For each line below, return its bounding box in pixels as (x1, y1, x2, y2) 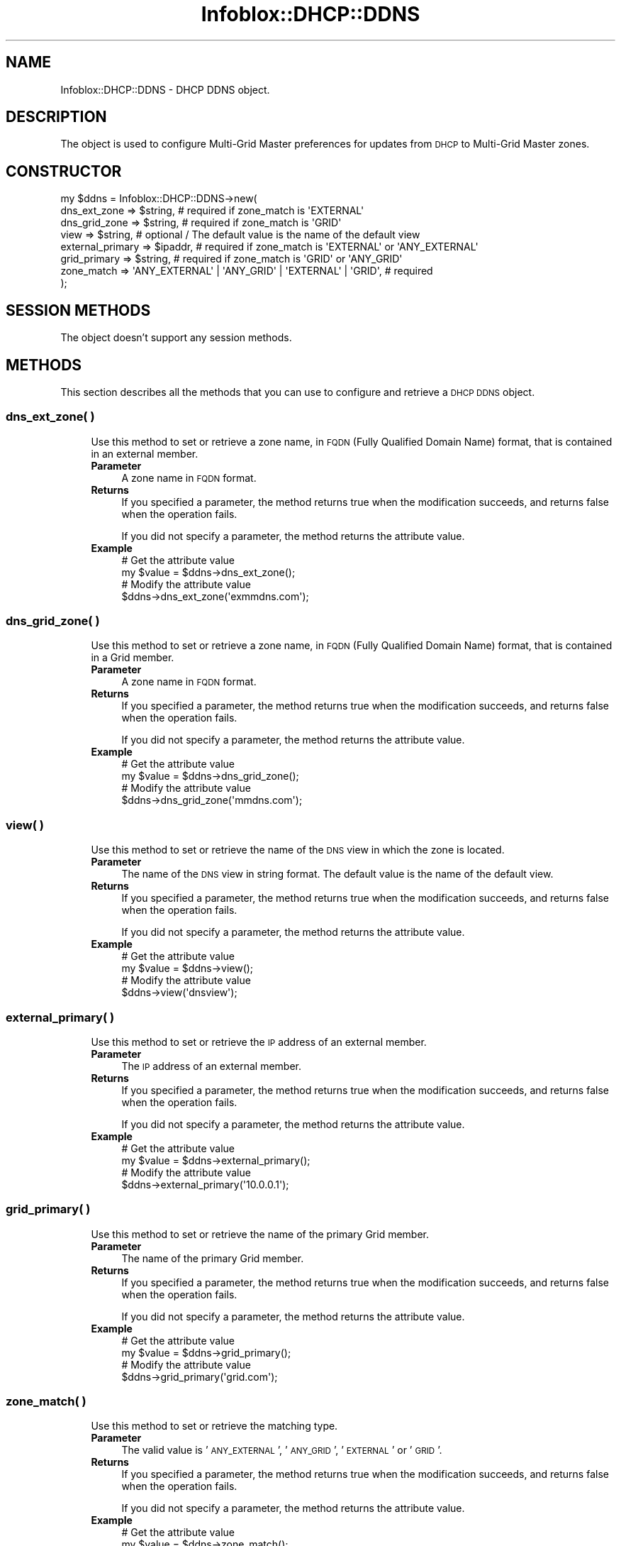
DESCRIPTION (6, 108, 107, 126)
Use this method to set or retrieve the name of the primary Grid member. (91, 1227, 429, 1240)
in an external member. (91, 447, 198, 460)
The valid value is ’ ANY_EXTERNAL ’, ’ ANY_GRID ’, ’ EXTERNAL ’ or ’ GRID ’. (121, 1444, 442, 1457)
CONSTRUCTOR (6, 162, 122, 180)
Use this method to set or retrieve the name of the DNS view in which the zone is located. (91, 844, 505, 856)
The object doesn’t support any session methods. (60, 331, 292, 344)
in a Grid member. (91, 651, 174, 664)
